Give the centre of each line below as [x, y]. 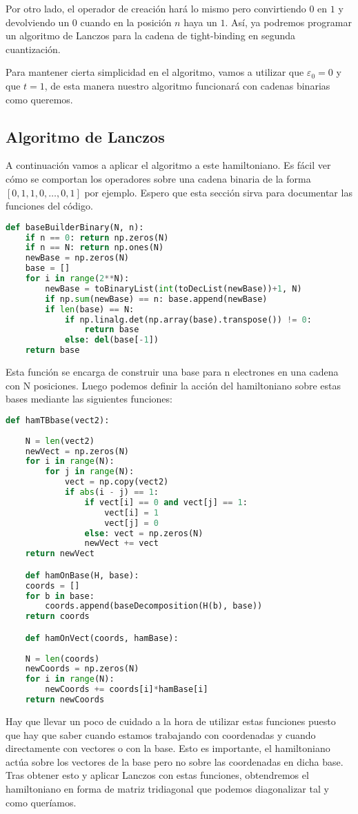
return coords [57, 617]
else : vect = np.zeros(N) [144, 533]
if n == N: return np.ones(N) [95, 248]
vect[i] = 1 [131, 512]
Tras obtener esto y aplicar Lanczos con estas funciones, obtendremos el [157, 775]
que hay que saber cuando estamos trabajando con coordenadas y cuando [161, 734]
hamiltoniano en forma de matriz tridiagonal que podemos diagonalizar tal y [167, 788]
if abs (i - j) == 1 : [112, 492]
